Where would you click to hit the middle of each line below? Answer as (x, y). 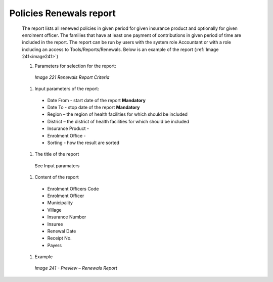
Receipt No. (59, 238)
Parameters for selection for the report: (75, 66)
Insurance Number (67, 217)
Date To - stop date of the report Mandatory (94, 107)
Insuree (55, 224)
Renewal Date (62, 231)
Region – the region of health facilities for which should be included (118, 114)
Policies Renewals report (63, 13)
